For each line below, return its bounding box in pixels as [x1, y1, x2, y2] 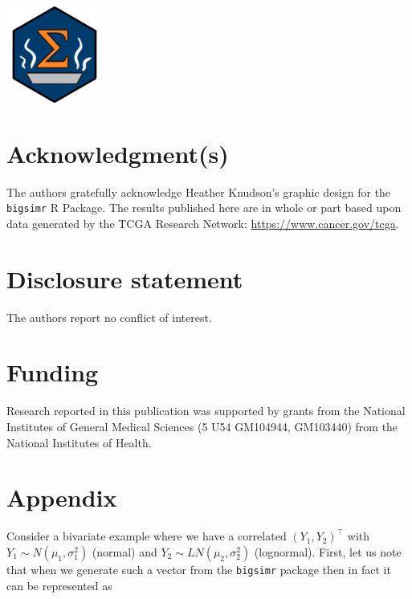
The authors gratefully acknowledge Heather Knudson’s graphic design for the [6, 183, 391, 200]
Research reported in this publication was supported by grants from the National [6, 402, 406, 419]
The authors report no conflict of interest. [6, 308, 212, 325]
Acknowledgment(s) [6, 137, 229, 169]
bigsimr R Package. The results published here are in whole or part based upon [6, 199, 402, 216]
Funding [6, 356, 99, 389]
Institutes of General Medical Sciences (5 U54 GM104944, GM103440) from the [6, 418, 398, 434]
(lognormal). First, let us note [254, 543, 402, 560]
